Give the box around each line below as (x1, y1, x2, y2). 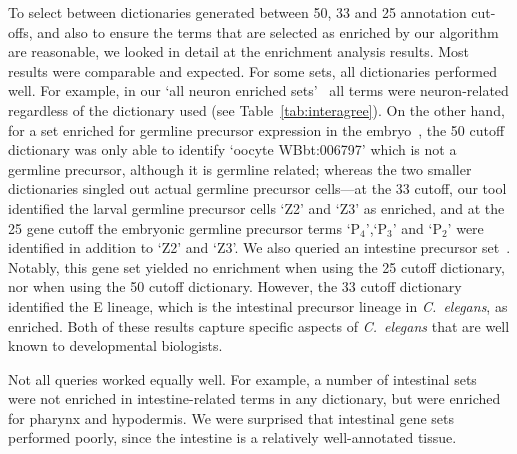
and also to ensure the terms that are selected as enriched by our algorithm (37, 21, 499, 42)
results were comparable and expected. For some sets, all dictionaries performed (8, 60, 497, 81)
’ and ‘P (392, 217, 442, 238)
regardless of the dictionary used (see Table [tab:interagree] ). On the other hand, (8, 99, 505, 120)
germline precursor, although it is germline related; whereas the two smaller (8, 158, 472, 179)
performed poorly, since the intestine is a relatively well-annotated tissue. (8, 427, 457, 448)
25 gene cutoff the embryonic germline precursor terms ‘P (8, 217, 361, 238)
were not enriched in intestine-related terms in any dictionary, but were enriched (8, 388, 501, 409)
